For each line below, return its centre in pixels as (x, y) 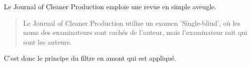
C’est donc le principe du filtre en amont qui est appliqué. (90, 58)
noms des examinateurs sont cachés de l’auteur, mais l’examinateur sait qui (135, 32)
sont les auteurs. (47, 41)
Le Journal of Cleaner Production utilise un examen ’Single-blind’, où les (132, 23)
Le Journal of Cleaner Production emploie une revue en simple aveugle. (110, 6)
